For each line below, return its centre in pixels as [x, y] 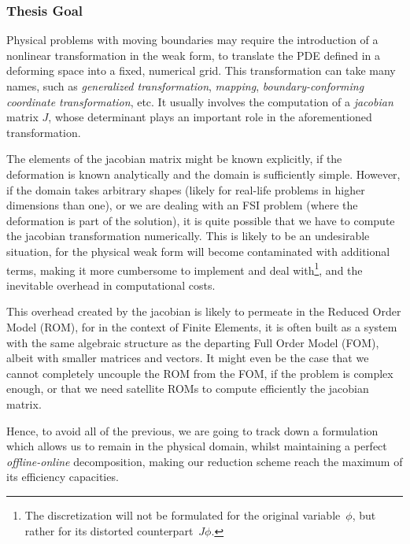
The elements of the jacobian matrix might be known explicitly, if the [174, 159]
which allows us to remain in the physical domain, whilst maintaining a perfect [197, 446]
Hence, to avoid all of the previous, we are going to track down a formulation [192, 430]
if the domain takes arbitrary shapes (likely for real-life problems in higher [186, 189]
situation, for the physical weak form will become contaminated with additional [198, 251]
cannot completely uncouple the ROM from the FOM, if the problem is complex [200, 373]
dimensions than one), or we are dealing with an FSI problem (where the [182, 205]
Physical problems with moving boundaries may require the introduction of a [192, 40]
